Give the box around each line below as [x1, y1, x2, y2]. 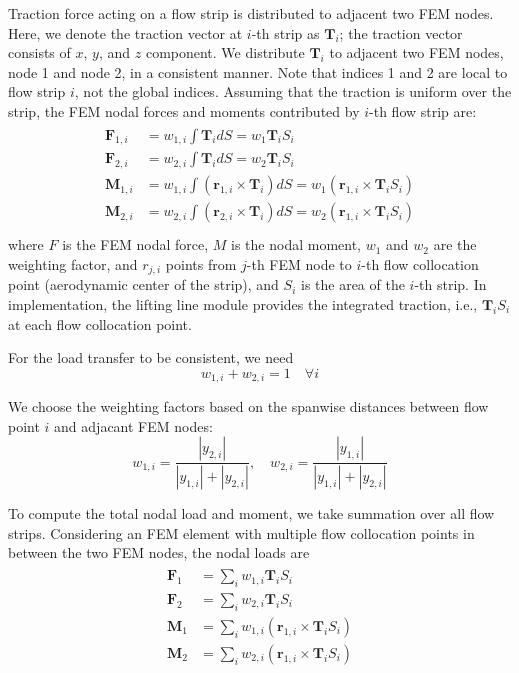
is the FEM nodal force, [62, 234, 209, 255]
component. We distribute [145, 42, 305, 63]
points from [165, 253, 237, 274]
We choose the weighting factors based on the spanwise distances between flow [8, 396, 489, 417]
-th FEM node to [246, 253, 352, 274]
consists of [8, 42, 71, 63]
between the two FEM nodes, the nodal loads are [8, 542, 310, 563]
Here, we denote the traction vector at [8, 22, 243, 43]
